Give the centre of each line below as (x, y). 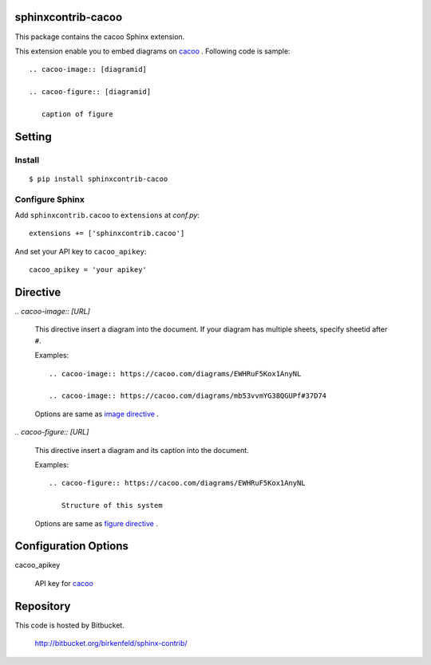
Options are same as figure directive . (97, 523)
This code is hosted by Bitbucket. (70, 625)
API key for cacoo (64, 583)
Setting (33, 137)
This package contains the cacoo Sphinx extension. (100, 37)
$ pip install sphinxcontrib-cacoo (99, 179)
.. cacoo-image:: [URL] (53, 312)
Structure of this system (112, 506)
